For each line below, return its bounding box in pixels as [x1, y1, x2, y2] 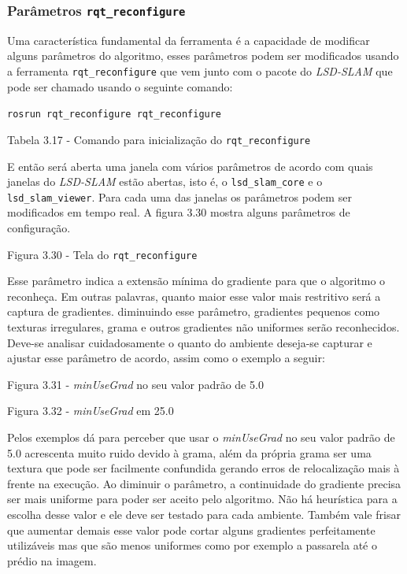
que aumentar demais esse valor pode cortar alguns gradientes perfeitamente [7, 521, 376, 538]
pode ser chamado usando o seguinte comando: [7, 78, 233, 94]
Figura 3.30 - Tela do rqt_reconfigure [7, 246, 198, 262]
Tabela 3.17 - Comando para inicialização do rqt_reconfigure [7, 131, 311, 147]
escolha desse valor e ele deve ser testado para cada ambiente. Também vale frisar [7, 506, 401, 522]
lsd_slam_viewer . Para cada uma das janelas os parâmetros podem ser [7, 188, 352, 205]
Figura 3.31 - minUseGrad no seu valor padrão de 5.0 [7, 376, 264, 392]
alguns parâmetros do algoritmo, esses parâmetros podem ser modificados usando [7, 47, 399, 64]
